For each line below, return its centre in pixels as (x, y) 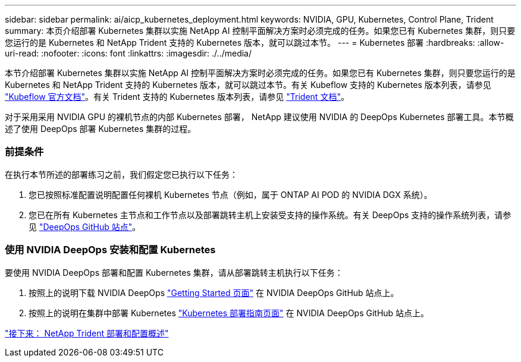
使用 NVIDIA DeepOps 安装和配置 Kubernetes (110, 250)
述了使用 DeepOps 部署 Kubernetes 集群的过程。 (101, 129)
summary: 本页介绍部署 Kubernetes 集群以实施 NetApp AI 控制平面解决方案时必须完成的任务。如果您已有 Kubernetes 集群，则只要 (260, 31)
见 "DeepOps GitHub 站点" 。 (85, 226)
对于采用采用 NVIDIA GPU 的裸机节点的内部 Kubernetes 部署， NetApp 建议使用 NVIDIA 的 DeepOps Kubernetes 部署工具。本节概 (259, 117)
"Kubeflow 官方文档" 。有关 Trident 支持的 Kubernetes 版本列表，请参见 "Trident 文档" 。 (177, 97)
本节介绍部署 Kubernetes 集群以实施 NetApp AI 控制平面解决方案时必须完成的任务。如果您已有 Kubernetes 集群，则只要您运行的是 (260, 73)
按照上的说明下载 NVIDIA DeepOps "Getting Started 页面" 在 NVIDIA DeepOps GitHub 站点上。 (214, 292)
